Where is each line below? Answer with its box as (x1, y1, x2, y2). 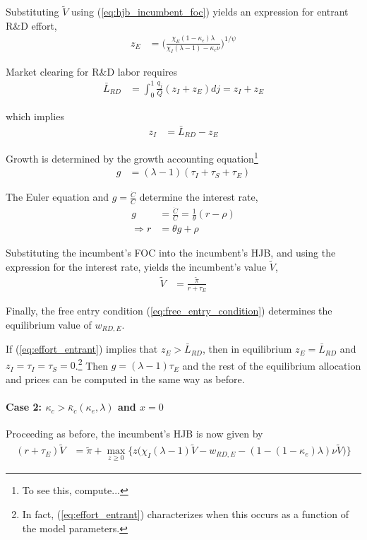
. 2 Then (75, 356, 109, 372)
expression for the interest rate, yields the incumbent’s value (6, 259, 267, 274)
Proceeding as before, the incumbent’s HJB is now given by (6, 426, 263, 441)
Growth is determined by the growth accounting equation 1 (6, 149, 258, 165)
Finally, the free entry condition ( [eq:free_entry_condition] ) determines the (6, 303, 332, 318)
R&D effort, (6, 18, 57, 33)
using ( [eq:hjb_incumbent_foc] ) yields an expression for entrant (71, 4, 349, 19)
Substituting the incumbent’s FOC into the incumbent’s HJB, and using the (6, 245, 336, 260)
